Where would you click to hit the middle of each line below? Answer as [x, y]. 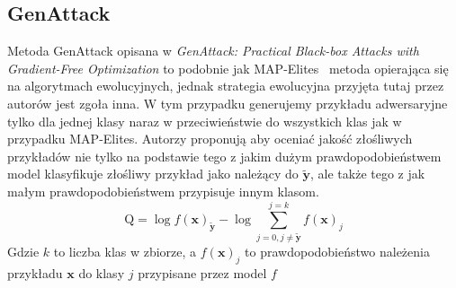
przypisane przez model [202, 273]
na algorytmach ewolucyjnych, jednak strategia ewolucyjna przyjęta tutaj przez [226, 86]
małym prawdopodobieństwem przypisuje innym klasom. [163, 191]
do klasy [102, 273]
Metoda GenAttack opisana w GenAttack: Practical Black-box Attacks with [213, 51]
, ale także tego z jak [368, 174]
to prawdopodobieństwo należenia [337, 252]
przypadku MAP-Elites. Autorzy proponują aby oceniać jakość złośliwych [210, 139]
